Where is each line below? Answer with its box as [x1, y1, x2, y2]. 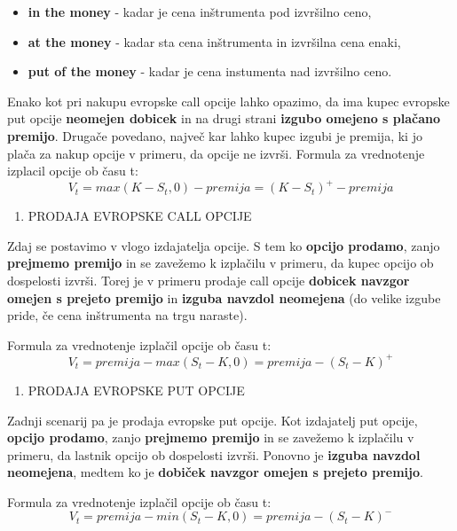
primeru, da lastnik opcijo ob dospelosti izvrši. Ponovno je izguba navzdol [7, 445, 421, 464]
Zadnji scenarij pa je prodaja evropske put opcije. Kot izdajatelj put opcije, [7, 410, 418, 429]
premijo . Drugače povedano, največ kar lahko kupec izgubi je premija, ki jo [7, 126, 422, 144]
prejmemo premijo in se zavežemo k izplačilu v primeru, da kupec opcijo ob [7, 254, 434, 272]
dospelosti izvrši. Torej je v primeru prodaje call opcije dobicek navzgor [7, 271, 410, 290]
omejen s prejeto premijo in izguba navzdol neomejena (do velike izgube [7, 288, 441, 307]
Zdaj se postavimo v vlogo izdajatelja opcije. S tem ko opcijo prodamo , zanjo [7, 236, 440, 254]
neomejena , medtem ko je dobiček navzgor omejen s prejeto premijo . [7, 463, 423, 481]
